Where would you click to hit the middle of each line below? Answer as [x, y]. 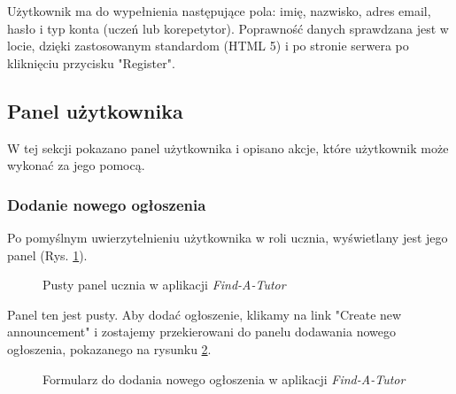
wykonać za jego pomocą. [76, 165]
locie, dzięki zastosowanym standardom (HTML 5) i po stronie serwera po [208, 46]
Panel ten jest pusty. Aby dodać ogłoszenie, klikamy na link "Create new [205, 314]
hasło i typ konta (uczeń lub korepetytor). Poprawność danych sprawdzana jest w [228, 28]
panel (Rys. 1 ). [47, 255]
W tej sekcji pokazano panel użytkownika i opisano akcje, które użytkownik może [228, 147]
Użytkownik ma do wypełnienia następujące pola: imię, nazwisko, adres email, [219, 11]
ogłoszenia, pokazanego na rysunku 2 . [109, 348]
